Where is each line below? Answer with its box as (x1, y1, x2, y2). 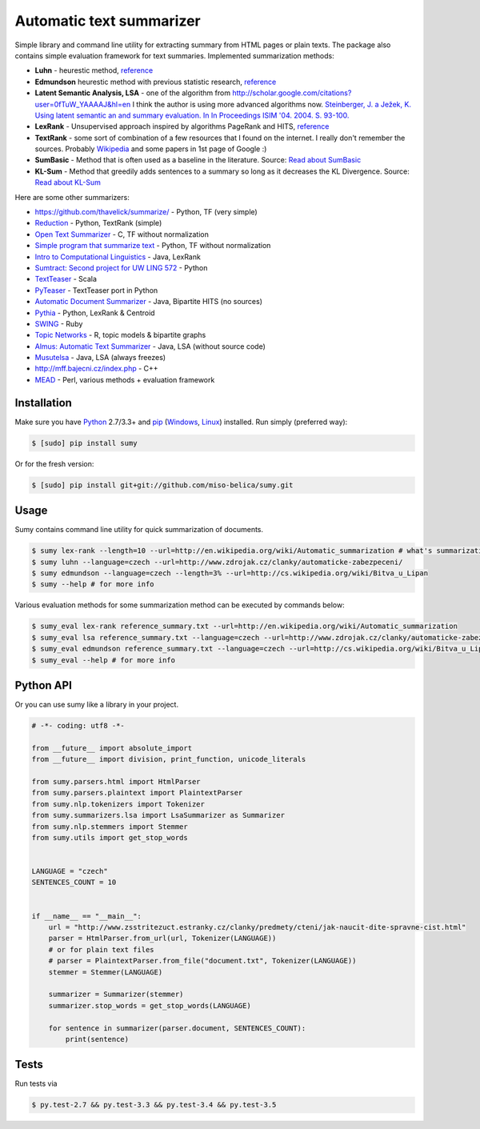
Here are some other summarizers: (14, 192, 130, 202)
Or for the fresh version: (14, 458, 94, 468)
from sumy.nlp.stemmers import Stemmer (31, 822, 188, 831)
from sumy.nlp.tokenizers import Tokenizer (31, 799, 206, 808)
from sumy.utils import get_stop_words (31, 833, 188, 842)
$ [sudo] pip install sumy (31, 438, 138, 447)
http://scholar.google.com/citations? (232, 88, 352, 98)
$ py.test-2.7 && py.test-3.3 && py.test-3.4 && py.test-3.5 (31, 1100, 277, 1110)
